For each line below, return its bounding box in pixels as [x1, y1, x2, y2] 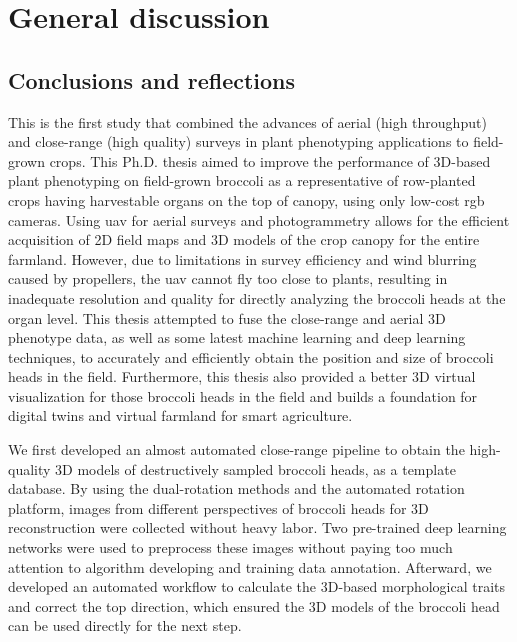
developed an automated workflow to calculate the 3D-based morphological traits [8, 576, 506, 597]
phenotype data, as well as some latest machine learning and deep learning [8, 327, 466, 348]
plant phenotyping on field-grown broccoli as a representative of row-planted [8, 170, 476, 191]
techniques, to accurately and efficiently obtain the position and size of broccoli [8, 346, 494, 367]
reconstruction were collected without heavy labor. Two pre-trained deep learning [8, 517, 507, 538]
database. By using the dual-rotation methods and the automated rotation [8, 478, 465, 499]
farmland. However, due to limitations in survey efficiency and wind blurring [8, 248, 477, 269]
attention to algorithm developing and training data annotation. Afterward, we [8, 556, 492, 577]
